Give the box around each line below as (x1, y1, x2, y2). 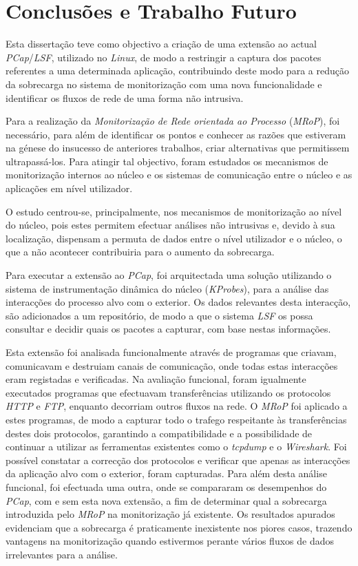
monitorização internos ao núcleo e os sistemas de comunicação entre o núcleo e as (6, 167, 352, 182)
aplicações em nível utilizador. (6, 181, 133, 196)
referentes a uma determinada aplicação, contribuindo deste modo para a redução (6, 63, 349, 78)
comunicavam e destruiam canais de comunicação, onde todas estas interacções (6, 358, 338, 373)
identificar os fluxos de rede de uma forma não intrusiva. (6, 90, 244, 105)
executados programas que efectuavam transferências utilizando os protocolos (6, 385, 331, 399)
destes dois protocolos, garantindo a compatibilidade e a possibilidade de (6, 426, 313, 440)
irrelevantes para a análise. (6, 547, 118, 561)
